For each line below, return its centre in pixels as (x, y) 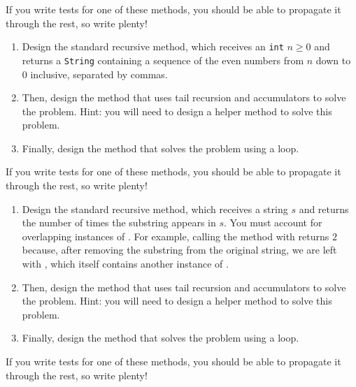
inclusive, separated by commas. (99, 74)
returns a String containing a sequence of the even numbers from (163, 60)
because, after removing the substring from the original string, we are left (179, 250)
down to (333, 60)
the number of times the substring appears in (119, 222)
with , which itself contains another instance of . (125, 264)
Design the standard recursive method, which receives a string (155, 209)
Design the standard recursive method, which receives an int (153, 46)
